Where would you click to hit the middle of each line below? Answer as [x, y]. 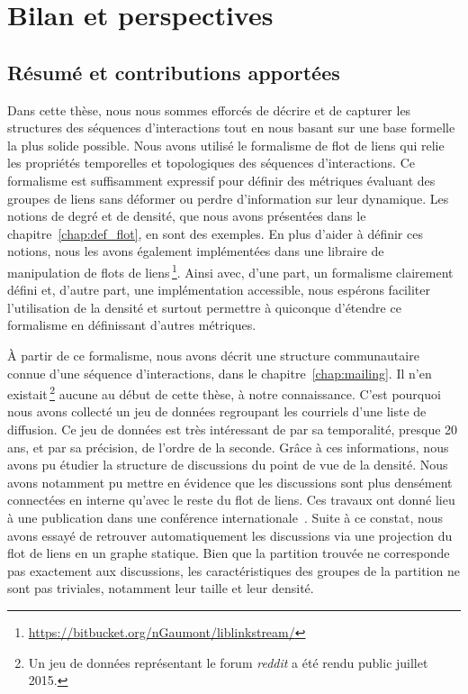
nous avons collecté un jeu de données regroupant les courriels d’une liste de [217, 411]
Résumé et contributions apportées [174, 72]
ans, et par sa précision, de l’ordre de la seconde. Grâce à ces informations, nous [228, 447]
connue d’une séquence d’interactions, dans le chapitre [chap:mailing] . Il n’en [220, 373]
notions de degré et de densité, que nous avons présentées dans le [187, 216]
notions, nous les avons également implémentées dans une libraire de [196, 251]
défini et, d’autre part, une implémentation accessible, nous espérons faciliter [219, 290]
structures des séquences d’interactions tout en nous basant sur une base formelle [231, 128]
